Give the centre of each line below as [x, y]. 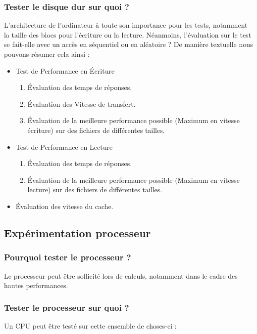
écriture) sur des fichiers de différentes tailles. [96, 130]
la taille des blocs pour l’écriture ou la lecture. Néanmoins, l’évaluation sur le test [128, 34]
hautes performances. [36, 285]
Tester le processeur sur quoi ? [67, 307]
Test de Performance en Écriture [65, 70]
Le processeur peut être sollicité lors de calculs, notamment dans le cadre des [121, 275]
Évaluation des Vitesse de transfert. [81, 104]
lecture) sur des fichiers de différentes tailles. [95, 189]
